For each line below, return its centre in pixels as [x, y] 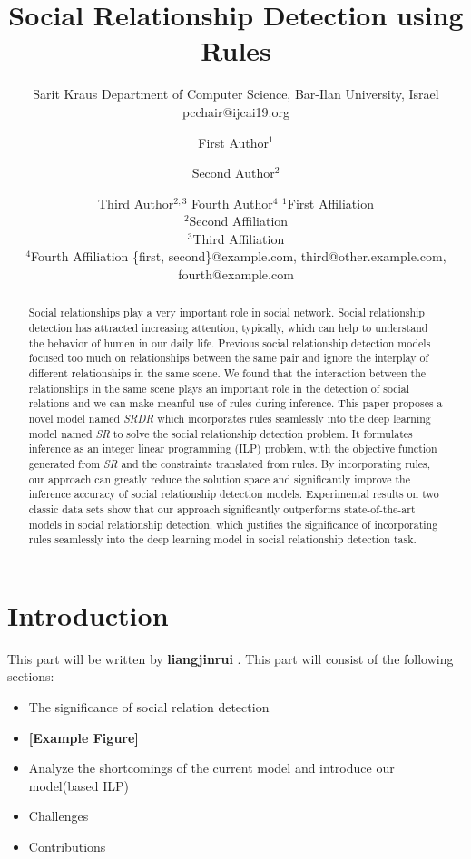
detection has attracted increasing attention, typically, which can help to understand [228, 328]
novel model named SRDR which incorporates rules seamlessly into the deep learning [230, 419]
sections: [31, 676]
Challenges [59, 816]
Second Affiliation [239, 221]
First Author [234, 142]
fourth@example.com [236, 274]
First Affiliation [330, 203]
